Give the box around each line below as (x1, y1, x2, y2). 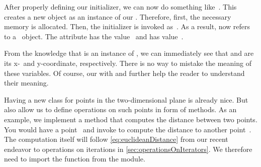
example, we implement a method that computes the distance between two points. (4, 114, 257, 124)
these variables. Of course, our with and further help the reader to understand (4, 67, 245, 78)
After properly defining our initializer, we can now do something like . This (4, 2, 237, 12)
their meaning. (4, 77, 49, 88)
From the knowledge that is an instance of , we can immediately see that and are (4, 48, 254, 58)
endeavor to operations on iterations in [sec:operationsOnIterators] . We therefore (4, 143, 252, 154)
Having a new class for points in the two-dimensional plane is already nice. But (4, 94, 248, 105)
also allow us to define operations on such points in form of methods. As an (4, 104, 237, 115)
